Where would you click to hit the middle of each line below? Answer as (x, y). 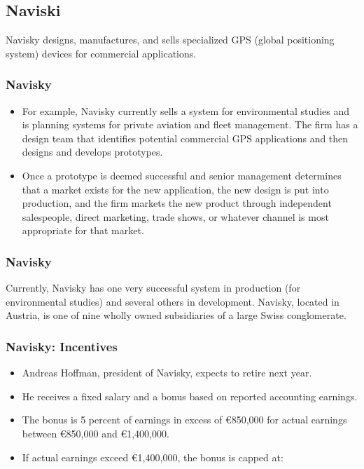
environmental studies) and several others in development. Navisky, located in (173, 301)
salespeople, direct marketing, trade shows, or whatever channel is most (175, 216)
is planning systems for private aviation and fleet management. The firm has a (190, 124)
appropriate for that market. (83, 230)
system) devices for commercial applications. (101, 53)
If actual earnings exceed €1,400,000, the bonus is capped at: (153, 457)
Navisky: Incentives (62, 346)
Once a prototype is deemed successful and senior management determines (182, 175)
